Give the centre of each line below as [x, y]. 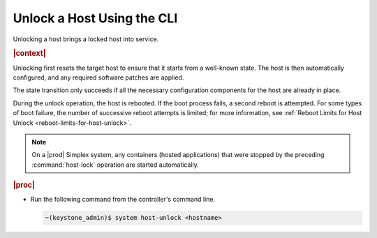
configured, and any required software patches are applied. [98, 77]
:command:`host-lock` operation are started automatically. [115, 165]
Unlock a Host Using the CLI [95, 18]
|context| [29, 54]
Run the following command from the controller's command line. [123, 200]
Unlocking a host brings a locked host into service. [86, 39]
